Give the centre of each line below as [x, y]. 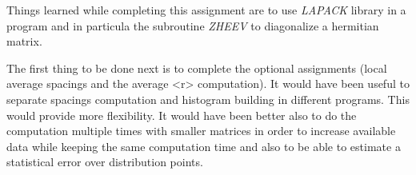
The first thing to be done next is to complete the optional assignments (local [197, 68]
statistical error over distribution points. [105, 162]
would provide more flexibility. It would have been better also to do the [182, 115]
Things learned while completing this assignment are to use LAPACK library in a [206, 10]
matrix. [24, 41]
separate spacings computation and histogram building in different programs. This [208, 99]
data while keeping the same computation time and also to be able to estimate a [204, 146]
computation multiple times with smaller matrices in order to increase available [201, 131]
